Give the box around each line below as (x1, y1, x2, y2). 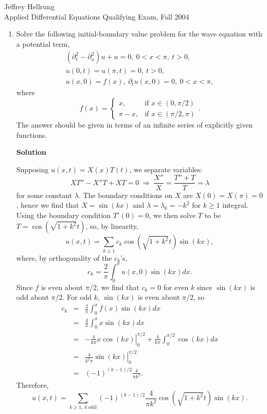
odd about (16, 292, 49, 302)
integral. (222, 200, 248, 210)
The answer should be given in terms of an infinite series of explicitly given (16, 119, 253, 130)
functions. (16, 129, 47, 140)
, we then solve (149, 209, 196, 220)
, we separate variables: (129, 164, 203, 174)
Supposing (16, 164, 49, 174)
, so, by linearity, (85, 221, 138, 231)
